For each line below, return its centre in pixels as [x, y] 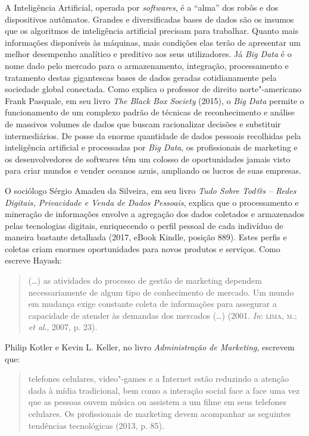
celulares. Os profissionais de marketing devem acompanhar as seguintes [160, 413]
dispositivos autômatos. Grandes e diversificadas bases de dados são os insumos [149, 19]
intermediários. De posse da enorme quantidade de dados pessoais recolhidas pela [153, 135]
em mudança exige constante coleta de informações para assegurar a [152, 304]
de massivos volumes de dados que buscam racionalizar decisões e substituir [143, 123]
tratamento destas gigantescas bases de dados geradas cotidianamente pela [141, 77]
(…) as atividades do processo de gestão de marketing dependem [145, 280]
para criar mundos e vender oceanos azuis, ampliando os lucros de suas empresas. [153, 170]
